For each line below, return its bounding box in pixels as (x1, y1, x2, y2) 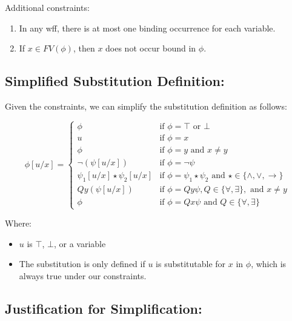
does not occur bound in (105, 42, 196, 55)
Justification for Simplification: (5, 299, 202, 317)
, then (73, 42, 95, 55)
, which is (251, 257, 287, 270)
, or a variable (53, 237, 106, 250)
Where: (5, 217, 32, 230)
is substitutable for (156, 257, 226, 270)
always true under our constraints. (19, 269, 147, 282)
